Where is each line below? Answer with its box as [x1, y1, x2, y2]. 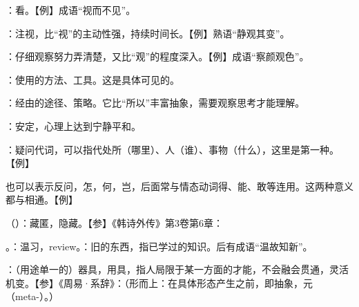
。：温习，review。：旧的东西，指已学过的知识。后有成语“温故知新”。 [6, 239, 313, 253]
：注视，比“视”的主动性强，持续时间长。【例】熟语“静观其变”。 [6, 26, 290, 40]
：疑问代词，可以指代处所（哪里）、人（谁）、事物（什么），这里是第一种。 [6, 142, 339, 156]
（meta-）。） [6, 289, 59, 304]
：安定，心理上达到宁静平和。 [6, 118, 141, 133]
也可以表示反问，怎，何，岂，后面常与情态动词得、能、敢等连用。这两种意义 [6, 178, 353, 193]
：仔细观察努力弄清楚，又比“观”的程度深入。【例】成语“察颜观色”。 [6, 49, 309, 64]
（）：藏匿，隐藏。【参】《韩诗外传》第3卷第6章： [6, 215, 223, 230]
